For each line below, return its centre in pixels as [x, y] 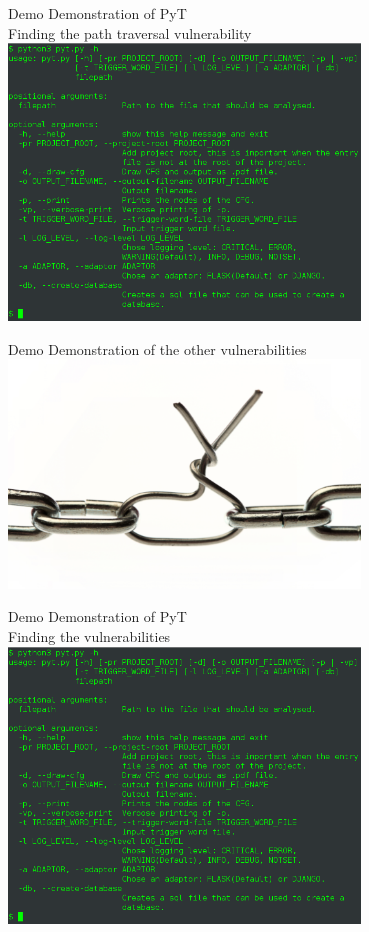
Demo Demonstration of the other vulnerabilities [157, 348]
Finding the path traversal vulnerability [130, 32]
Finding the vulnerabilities [89, 636]
